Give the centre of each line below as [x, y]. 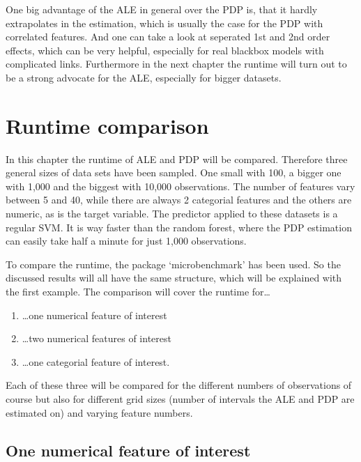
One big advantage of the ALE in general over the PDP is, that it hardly [162, 9]
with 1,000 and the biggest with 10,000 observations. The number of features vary [180, 186]
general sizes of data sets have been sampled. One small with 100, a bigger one [174, 172]
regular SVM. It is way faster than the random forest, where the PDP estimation [179, 227]
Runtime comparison [107, 125]
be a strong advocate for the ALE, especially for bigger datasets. [144, 77]
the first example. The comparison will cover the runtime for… [138, 292]
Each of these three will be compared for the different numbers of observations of [179, 385]
